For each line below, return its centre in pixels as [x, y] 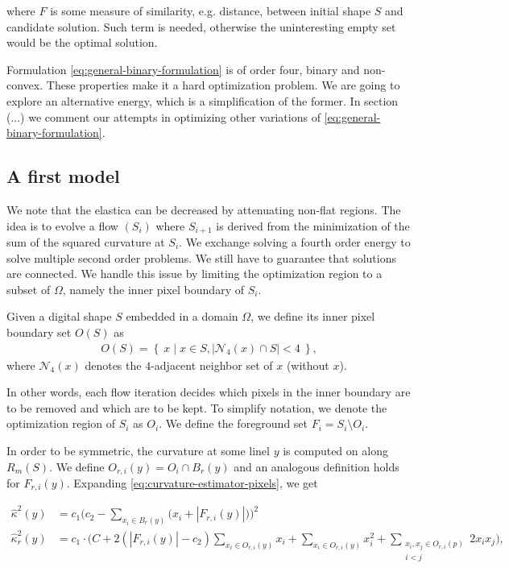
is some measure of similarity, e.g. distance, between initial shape [211, 10]
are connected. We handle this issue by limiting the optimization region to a [194, 274]
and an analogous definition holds [317, 466]
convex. [25, 85]
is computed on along [335, 450]
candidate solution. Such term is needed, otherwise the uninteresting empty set [201, 26]
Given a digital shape [59, 316]
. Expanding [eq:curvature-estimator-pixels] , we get [192, 483]
